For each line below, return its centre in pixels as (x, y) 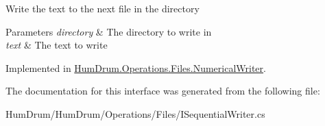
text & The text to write (57, 45)
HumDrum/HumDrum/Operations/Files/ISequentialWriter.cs (135, 113)
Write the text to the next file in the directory (103, 8)
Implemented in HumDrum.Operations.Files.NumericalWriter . (136, 67)
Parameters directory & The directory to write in (109, 31)
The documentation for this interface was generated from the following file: (163, 91)
